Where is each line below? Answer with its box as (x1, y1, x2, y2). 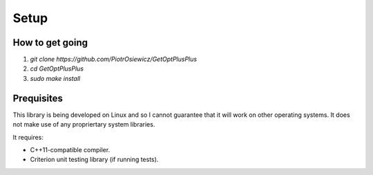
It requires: (12, 133, 44, 141)
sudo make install (30, 74, 81, 82)
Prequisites (12, 92, 64, 104)
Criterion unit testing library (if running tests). (30, 156, 159, 164)
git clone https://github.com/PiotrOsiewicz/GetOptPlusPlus (30, 55, 197, 64)
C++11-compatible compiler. (30, 145, 111, 154)
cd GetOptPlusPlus (30, 64, 84, 73)
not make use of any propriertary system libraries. (12, 120, 155, 129)
